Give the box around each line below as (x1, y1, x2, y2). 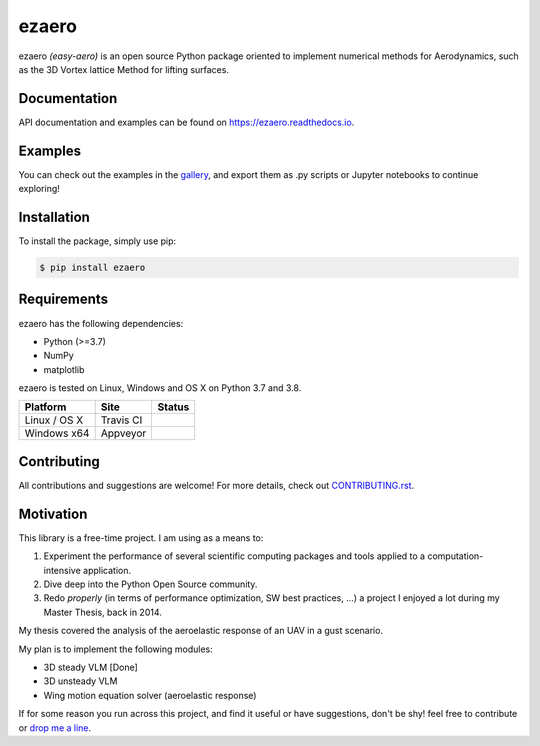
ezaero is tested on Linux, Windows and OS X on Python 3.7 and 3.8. (18, 382, 302, 394)
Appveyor (100, 426, 147, 440)
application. (83, 564, 132, 576)
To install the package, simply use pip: (18, 235, 177, 247)
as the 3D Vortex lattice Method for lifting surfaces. (18, 63, 230, 75)
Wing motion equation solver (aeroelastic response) (43, 689, 257, 701)
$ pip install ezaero (39, 262, 146, 274)
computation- (426, 550, 484, 562)
